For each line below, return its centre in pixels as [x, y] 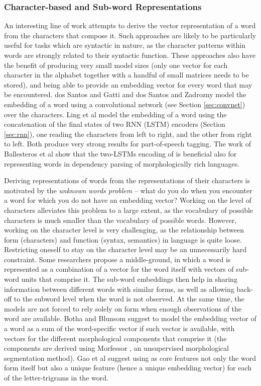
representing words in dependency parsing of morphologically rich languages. [122, 163]
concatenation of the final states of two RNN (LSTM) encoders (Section [115, 124]
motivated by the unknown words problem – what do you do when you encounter [128, 190]
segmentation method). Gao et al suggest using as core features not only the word [130, 358]
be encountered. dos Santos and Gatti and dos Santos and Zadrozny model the [125, 94]
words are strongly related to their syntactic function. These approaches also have [130, 55]
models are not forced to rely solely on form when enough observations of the [123, 308]
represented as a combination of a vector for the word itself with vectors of [119, 269]
